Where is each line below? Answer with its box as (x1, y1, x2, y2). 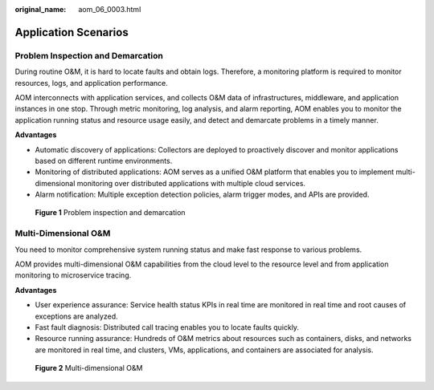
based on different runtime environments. (35, 156, 173, 165)
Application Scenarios (14, 25, 129, 39)
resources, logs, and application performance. (14, 78, 169, 87)
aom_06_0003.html (78, 5, 141, 14)
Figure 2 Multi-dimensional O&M (35, 364, 143, 373)
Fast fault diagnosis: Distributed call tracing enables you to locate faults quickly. (35, 322, 300, 332)
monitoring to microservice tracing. (14, 270, 132, 280)
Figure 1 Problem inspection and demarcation (35, 208, 186, 217)
